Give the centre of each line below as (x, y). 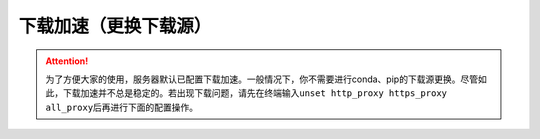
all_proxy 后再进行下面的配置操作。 (122, 107)
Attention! (67, 61)
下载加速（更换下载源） (115, 26)
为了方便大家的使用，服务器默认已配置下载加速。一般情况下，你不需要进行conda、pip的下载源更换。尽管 (262, 79)
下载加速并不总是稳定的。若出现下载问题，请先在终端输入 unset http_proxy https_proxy (255, 93)
